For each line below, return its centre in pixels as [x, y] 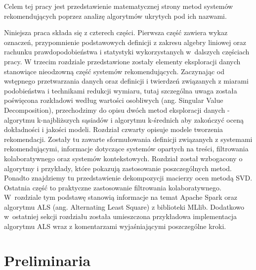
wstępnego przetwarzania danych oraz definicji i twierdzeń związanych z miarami [126, 81]
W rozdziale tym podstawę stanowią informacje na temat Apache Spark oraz [121, 197]
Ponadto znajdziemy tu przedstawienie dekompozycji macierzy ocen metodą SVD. [128, 178]
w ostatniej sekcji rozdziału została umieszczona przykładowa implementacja [121, 216]
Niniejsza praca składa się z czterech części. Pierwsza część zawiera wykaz [116, 32]
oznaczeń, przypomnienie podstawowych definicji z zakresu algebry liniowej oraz [125, 42]
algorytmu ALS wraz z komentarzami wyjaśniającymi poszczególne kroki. [115, 226]
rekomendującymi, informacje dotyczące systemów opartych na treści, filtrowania [126, 149]
